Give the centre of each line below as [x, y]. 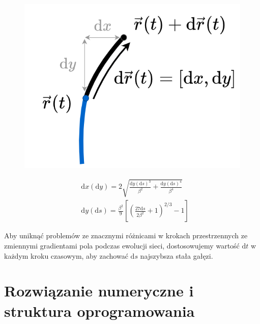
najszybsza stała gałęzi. [177, 255]
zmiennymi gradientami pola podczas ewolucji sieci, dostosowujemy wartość [122, 245]
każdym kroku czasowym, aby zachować [66, 255]
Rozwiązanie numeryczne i [99, 291]
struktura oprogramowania [99, 310]
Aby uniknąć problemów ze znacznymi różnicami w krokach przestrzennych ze [126, 235]
